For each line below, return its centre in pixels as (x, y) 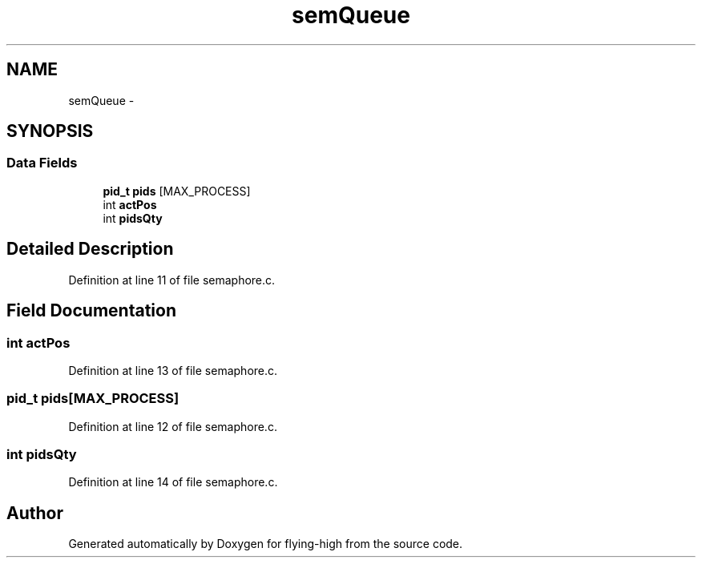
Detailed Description (90, 249)
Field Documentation (91, 311)
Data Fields (42, 163)
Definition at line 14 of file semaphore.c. (173, 482)
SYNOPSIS (50, 131)
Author (35, 513)
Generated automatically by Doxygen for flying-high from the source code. (266, 544)
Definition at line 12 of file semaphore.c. (173, 426)
